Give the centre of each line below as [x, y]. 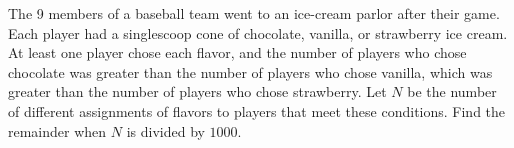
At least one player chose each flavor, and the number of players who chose [237, 52]
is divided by [165, 130]
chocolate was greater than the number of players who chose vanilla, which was [250, 71]
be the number [452, 91]
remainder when [57, 130]
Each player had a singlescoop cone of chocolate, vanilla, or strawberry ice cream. [258, 32]
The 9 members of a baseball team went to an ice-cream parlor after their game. [254, 13]
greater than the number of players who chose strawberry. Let [197, 91]
